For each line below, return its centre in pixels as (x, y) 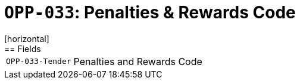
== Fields (23, 49)
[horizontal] (27, 38)
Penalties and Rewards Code (138, 61)
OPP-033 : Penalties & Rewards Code (150, 12)
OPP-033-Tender (39, 62)
